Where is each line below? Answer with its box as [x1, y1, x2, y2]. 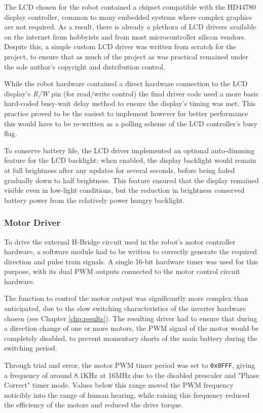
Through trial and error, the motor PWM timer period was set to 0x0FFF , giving [4, 360, 255, 370]
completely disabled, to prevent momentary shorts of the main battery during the [4, 332, 257, 343]
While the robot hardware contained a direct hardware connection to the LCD [4, 78, 248, 89]
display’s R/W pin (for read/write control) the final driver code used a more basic [4, 88, 259, 98]
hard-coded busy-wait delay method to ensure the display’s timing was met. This [4, 98, 256, 109]
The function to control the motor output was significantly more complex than [4, 293, 248, 303]
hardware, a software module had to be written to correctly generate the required [4, 246, 257, 257]
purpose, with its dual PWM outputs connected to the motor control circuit [4, 266, 240, 277]
